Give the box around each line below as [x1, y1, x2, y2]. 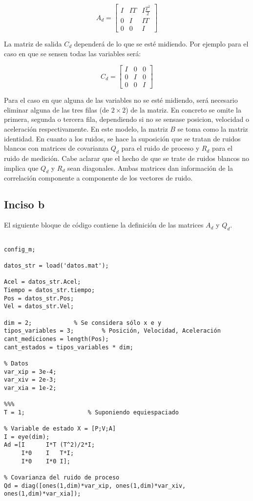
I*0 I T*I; [21, 450, 74, 457]
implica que [4, 162, 39, 173]
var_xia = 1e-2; [4, 384, 57, 391]
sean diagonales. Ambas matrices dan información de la [67, 162, 233, 173]
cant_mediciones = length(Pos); [4, 335, 109, 342]
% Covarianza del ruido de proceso [4, 474, 120, 481]
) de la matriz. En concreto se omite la [126, 104, 241, 114]
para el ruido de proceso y [121, 143, 200, 153]
